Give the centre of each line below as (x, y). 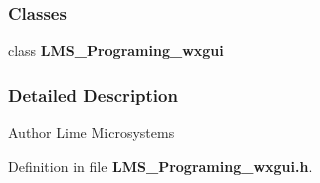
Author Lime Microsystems (91, 132)
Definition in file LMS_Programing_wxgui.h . (160, 165)
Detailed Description (93, 94)
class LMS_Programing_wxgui (116, 50)
